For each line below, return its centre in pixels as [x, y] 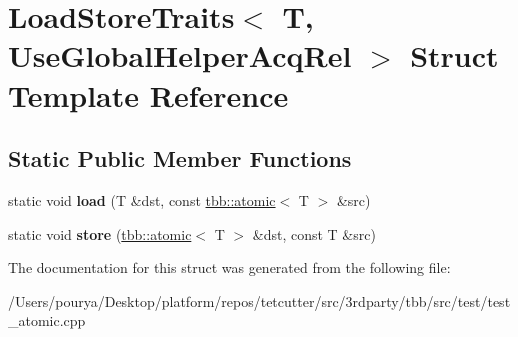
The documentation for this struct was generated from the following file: [229, 267]
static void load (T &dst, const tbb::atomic [142, 199]
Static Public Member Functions [180, 158]
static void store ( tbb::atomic [100, 233]
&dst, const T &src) [314, 233]
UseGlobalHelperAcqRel [180, 55]
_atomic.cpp [47, 320]
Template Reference [148, 94]
